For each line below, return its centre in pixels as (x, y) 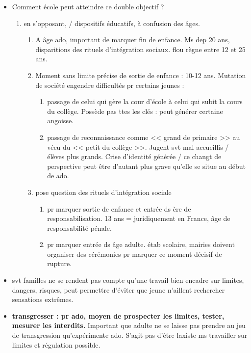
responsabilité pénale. (79, 228)
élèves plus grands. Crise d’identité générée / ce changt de (134, 156)
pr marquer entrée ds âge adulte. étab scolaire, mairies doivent (141, 244)
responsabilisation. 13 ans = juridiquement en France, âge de (139, 218)
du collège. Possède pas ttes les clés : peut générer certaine (135, 111)
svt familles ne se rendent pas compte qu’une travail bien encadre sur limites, (128, 280)
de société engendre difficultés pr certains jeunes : (110, 85)
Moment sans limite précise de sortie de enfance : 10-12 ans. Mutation (141, 75)
